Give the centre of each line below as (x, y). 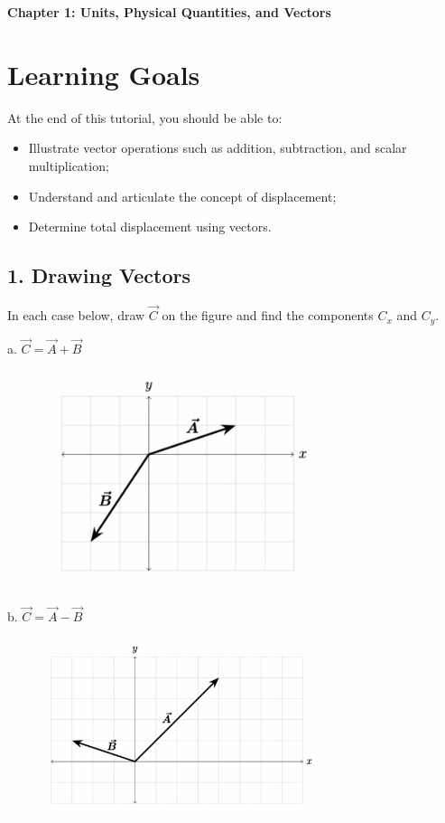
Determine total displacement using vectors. (150, 227)
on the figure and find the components (268, 315)
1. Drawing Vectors (99, 275)
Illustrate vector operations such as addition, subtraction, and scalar (218, 148)
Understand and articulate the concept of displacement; (182, 196)
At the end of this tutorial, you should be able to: (145, 117)
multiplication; (69, 165)
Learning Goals (104, 74)
